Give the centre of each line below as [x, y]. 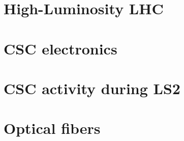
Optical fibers [52, 128]
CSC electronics [60, 48]
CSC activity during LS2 [92, 88]
